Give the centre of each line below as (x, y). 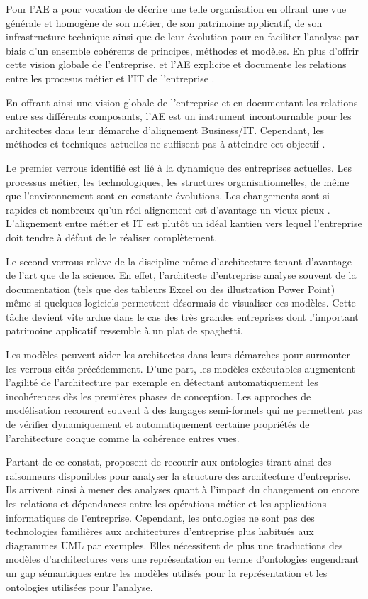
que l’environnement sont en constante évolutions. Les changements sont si (168, 196)
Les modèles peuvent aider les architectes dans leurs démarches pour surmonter (178, 355)
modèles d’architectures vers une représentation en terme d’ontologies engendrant (183, 559)
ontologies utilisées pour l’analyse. (79, 587)
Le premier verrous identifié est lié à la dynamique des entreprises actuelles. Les (179, 167)
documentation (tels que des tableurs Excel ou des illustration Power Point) (171, 288)
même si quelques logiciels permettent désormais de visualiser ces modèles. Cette (181, 303)
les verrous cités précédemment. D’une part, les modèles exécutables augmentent (181, 368)
